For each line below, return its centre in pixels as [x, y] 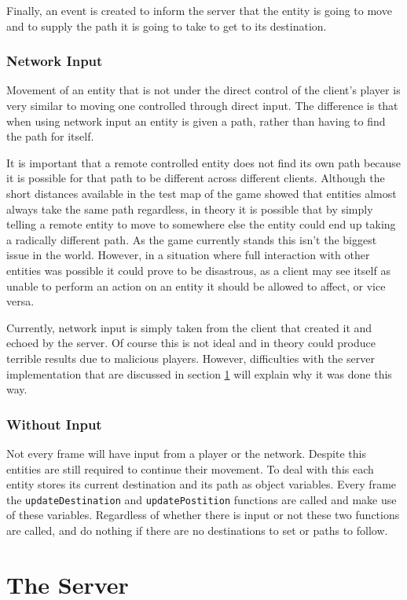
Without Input [54, 424]
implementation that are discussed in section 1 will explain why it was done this [199, 373]
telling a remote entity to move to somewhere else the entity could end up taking [201, 224]
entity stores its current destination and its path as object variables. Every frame [202, 484]
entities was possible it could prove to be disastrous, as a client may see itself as [198, 270]
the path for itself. [50, 136]
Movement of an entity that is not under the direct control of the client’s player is [203, 90]
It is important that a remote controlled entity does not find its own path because [204, 162]
